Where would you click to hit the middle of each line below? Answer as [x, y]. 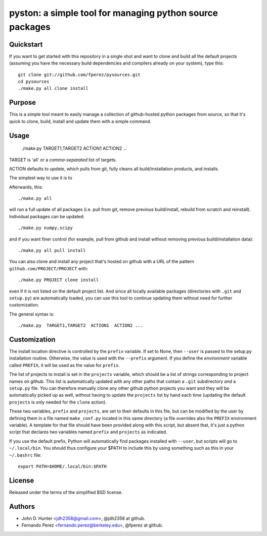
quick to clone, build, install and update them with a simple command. [80, 121]
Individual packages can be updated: [47, 216]
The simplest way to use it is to [41, 178]
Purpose [22, 102]
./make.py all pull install [52, 251]
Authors [22, 506]
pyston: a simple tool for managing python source [113, 13]
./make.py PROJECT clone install [58, 280]
